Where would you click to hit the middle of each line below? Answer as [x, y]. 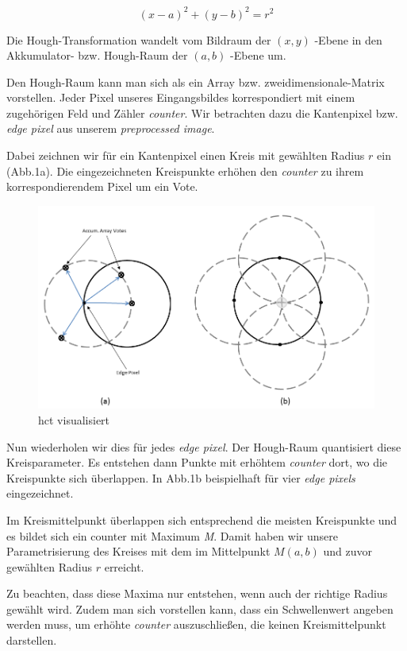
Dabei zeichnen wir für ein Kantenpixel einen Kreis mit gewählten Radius [186, 155]
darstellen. [32, 640]
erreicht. [124, 566]
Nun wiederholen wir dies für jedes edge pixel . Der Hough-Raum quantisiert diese [204, 446]
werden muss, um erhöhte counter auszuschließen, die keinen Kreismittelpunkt [196, 624]
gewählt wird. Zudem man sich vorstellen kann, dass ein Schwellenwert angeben [200, 608]
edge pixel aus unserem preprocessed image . [111, 128]
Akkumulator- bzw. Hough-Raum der [97, 55]
